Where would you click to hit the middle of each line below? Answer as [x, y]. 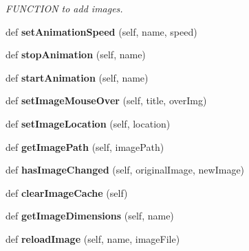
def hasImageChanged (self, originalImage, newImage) [125, 170]
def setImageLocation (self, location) [88, 123]
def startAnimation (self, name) [77, 77]
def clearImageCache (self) [67, 192]
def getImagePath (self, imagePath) [85, 146]
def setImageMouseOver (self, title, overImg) [106, 100]
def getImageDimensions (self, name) [90, 216]
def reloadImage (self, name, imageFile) [93, 238]
